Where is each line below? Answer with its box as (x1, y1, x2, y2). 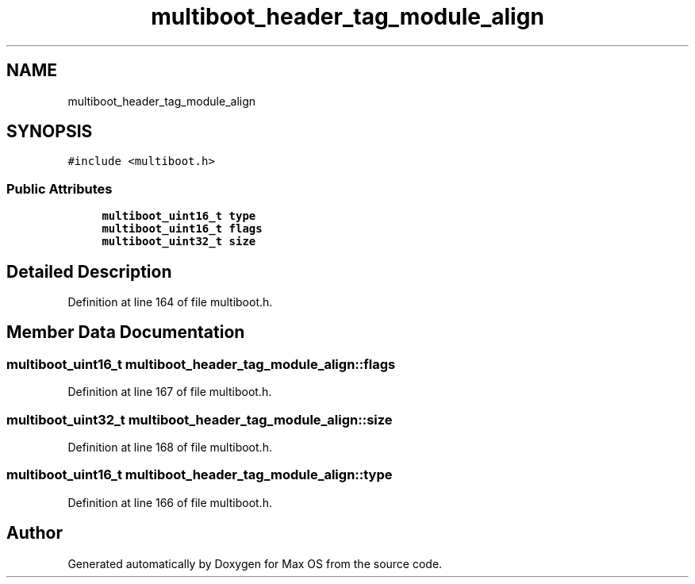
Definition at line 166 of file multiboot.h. (67, 495, 272, 509)
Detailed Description (6, 261, 172, 282)
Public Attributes (6, 180, 113, 197)
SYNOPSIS (6, 121, 93, 142)
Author (6, 523, 63, 544)
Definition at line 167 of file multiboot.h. (67, 385, 272, 399)
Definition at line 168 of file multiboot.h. (67, 440, 272, 454)
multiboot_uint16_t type (102, 209, 256, 223)
